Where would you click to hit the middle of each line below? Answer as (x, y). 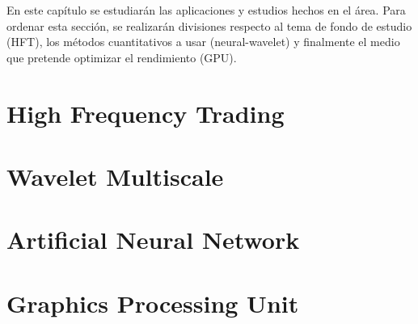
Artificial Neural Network (153, 240)
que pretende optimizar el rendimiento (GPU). (122, 57)
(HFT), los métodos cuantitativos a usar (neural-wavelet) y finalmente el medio (203, 42)
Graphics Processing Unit (153, 303)
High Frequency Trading (146, 113)
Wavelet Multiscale (115, 176)
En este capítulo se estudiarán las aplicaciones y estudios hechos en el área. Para (206, 10)
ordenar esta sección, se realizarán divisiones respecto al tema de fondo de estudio (209, 25)
